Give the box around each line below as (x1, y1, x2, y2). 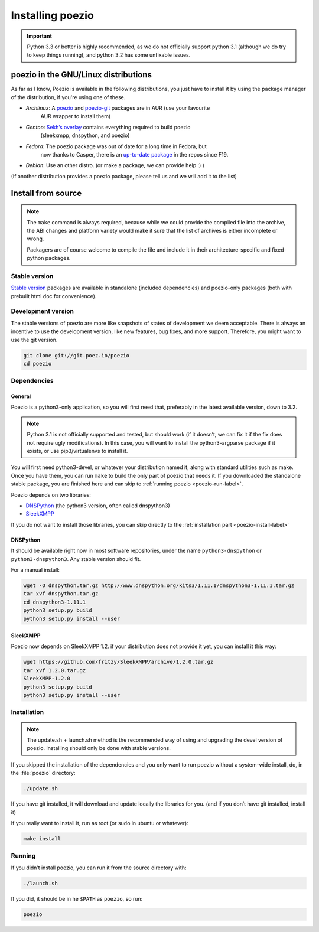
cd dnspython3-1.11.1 (23, 598, 86, 605)
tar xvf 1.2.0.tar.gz (23, 667, 86, 673)
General (11, 393, 31, 400)
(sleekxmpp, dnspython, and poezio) (40, 132, 130, 139)
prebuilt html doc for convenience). (11, 292, 97, 299)
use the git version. (11, 336, 58, 343)
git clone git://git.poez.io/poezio (23, 352, 130, 359)
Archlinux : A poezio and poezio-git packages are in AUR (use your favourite (25, 105, 210, 112)
